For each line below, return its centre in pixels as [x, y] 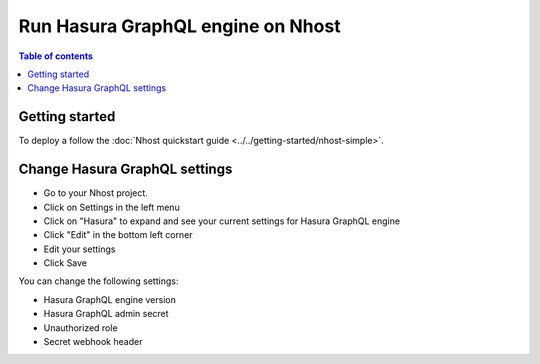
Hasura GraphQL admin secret [106, 314]
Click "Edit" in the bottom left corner [118, 235]
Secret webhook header [93, 342]
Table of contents [56, 56]
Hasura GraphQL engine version [110, 299]
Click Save [65, 263]
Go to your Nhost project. [96, 193]
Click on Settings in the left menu [111, 207]
